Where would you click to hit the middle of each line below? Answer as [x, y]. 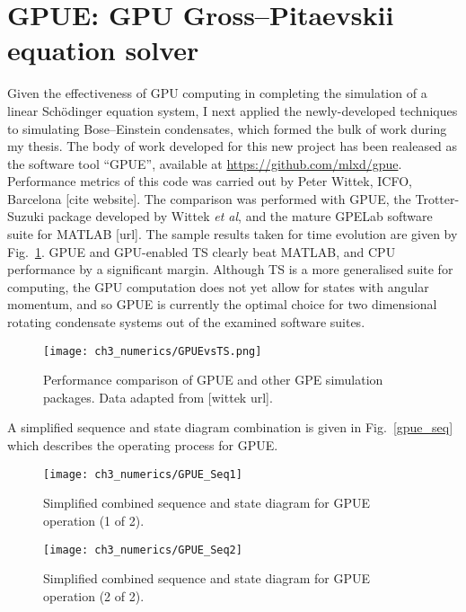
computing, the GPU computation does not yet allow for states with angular [218, 286]
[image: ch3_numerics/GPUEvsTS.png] [153, 351]
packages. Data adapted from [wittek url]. [158, 397]
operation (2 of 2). [94, 595]
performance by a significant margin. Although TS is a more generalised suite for [230, 269]
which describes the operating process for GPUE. [143, 445]
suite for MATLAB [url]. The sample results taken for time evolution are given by [233, 234]
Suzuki [26, 216]
